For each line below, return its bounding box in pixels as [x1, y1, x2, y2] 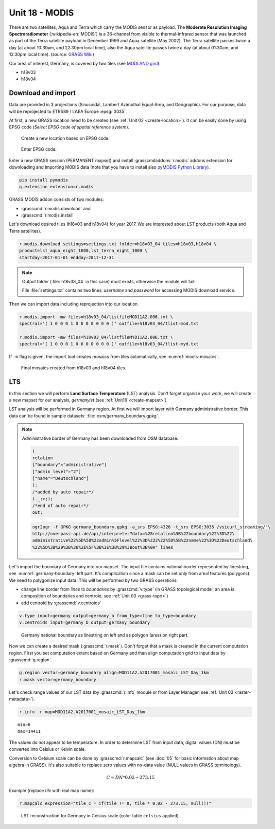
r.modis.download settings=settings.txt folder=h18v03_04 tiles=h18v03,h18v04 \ [19, 241, 217, 247]
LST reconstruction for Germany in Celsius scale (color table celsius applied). [21, 813, 180, 819]
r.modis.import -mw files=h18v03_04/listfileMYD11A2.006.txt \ [19, 334, 173, 340]
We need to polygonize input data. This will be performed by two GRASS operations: [9, 577, 178, 583]
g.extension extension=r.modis [19, 184, 94, 190]
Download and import [9, 89, 76, 97]
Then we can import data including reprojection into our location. [9, 301, 139, 306]
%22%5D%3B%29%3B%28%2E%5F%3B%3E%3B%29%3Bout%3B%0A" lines [32, 544, 173, 550]
